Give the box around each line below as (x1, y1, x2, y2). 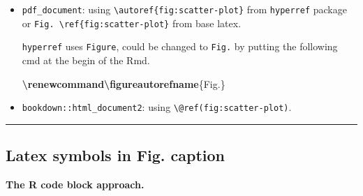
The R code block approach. (6, 177, 145, 192)
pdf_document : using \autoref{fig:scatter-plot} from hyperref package (22, 2, 347, 16)
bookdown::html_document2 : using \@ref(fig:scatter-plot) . (22, 100, 292, 114)
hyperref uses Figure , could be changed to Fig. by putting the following (22, 39, 338, 54)
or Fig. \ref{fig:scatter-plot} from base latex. (22, 15, 242, 30)
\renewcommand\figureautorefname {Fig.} (22, 76, 225, 91)
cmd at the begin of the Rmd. (22, 52, 150, 67)
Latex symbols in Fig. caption (6, 144, 225, 166)
